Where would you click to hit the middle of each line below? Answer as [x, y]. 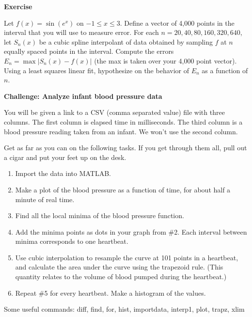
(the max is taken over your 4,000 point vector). [165, 60]
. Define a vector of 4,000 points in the [177, 23]
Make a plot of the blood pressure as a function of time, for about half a [123, 189]
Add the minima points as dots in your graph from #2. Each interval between [131, 231]
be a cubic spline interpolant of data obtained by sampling [126, 41]
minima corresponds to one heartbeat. [72, 241]
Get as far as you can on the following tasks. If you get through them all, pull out [126, 148]
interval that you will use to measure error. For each [81, 32]
